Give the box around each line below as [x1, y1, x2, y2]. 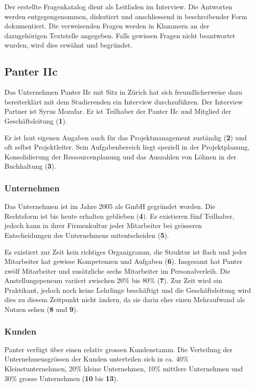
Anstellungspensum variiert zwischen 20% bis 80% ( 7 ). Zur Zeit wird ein [4, 275, 222, 285]
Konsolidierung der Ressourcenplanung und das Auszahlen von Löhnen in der [4, 151, 236, 161]
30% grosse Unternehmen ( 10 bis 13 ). [4, 373, 118, 383]
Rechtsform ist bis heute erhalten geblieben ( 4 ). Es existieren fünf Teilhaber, [4, 210, 234, 221]
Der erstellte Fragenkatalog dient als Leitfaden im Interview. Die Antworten [4, 1, 232, 11]
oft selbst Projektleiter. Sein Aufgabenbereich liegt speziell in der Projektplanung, [4, 142, 250, 152]
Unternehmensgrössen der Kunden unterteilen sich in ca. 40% [4, 354, 189, 364]
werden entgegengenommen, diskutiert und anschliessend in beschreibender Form [4, 11, 247, 21]
